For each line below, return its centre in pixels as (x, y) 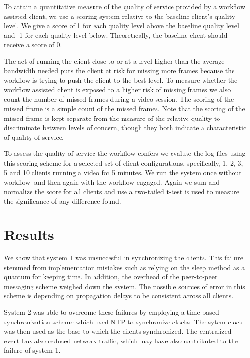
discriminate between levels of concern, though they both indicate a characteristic (125, 128)
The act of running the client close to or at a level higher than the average (114, 60)
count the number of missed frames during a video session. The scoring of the (119, 99)
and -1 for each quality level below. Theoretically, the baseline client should (116, 35)
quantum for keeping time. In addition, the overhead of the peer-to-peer (111, 277)
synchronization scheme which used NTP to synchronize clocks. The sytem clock (123, 321)
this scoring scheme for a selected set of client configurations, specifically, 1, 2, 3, (124, 162)
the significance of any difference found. (62, 201)
